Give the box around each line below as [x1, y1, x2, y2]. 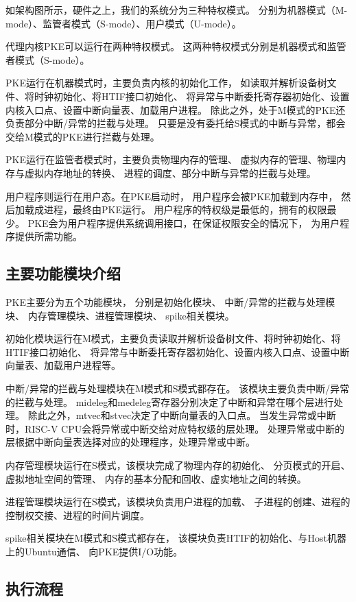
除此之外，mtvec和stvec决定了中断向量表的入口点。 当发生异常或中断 [27, 408, 336, 422]
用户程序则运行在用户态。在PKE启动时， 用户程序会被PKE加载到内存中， [5, 189, 338, 203]
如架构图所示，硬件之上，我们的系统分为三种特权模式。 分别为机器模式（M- [5, 3, 348, 16]
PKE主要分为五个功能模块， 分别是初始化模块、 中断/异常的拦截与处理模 [5, 295, 335, 309]
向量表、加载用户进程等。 [5, 358, 121, 372]
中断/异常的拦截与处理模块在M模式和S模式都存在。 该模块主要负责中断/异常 [5, 381, 350, 396]
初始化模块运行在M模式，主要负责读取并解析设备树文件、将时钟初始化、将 [5, 331, 341, 346]
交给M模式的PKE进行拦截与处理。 [5, 129, 160, 143]
